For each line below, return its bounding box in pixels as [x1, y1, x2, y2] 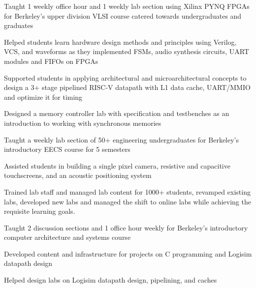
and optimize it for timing [4, 91, 83, 102]
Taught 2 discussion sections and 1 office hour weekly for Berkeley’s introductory [4, 222, 248, 232]
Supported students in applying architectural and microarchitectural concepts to [4, 72, 247, 83]
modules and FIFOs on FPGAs [4, 56, 98, 66]
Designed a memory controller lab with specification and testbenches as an [4, 108, 229, 118]
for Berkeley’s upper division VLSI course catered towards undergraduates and [4, 10, 242, 21]
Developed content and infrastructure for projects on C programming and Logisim [4, 248, 252, 259]
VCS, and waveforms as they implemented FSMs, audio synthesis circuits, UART [4, 46, 249, 57]
